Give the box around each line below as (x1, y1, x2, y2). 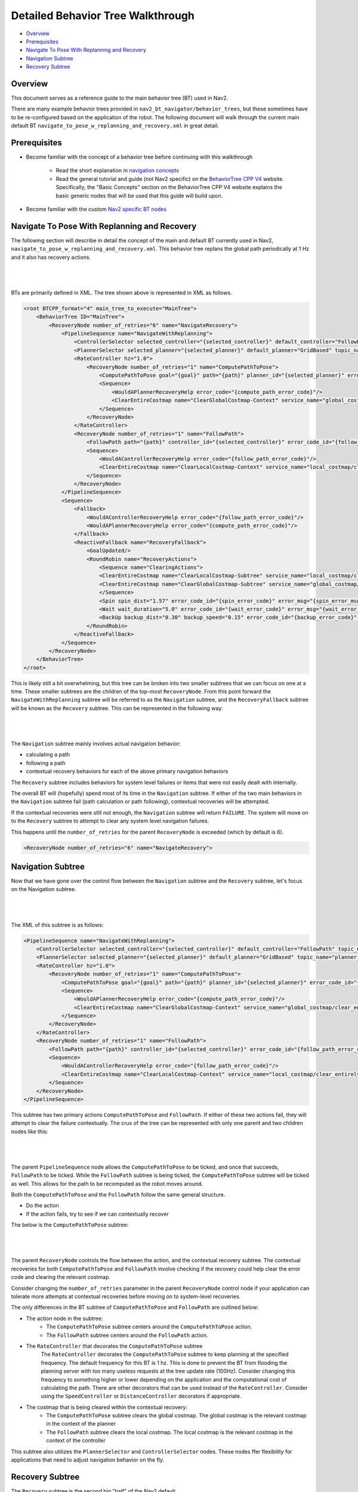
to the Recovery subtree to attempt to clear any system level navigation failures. (11, 818, 209, 825)
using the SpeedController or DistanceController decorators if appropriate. (41, 1392, 242, 1399)
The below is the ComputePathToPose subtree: (11, 1221, 129, 1229)
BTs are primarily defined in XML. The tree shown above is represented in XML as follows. (11, 289, 232, 296)
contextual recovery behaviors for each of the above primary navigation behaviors (26, 767, 229, 775)
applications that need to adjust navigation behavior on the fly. (11, 1456, 165, 1463)
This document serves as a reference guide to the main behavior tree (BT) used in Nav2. (11, 94, 229, 101)
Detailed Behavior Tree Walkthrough (11, 9, 195, 22)
